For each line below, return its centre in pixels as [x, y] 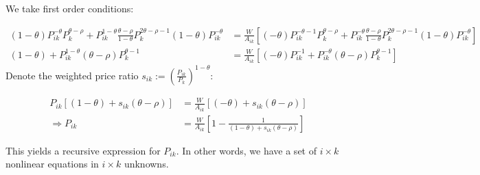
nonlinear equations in [52, 164]
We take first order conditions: [70, 8]
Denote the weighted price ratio [72, 75]
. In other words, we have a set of [246, 150]
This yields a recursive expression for [83, 150]
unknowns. [146, 164]
